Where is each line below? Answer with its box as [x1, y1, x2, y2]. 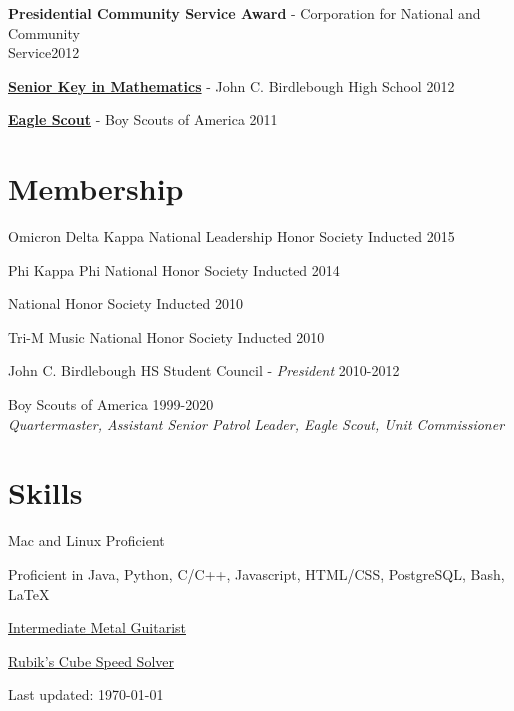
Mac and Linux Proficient [8, 530, 165, 551]
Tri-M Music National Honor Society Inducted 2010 [8, 326, 325, 347]
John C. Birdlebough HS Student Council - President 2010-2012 [8, 360, 400, 381]
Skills [8, 472, 83, 513]
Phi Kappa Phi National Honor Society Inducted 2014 [8, 259, 340, 280]
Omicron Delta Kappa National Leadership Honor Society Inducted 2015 [8, 226, 455, 247]
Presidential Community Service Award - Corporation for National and [8, 3, 481, 23]
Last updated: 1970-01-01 [8, 684, 164, 705]
